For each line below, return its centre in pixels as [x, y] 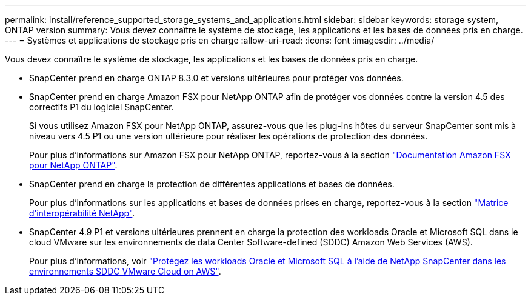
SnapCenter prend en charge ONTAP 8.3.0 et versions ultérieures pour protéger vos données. [216, 78]
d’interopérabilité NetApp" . [82, 213]
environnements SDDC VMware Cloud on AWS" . [125, 271]
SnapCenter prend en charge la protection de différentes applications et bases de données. [212, 184]
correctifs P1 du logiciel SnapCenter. [102, 107]
